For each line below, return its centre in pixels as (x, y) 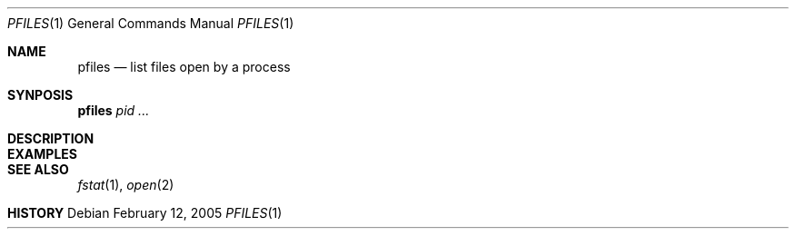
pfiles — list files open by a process (184, 67)
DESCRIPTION (51, 138)
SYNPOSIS (40, 95)
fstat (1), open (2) (126, 185)
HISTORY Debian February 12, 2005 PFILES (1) (145, 213)
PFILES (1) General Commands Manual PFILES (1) (151, 23)
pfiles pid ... (114, 110)
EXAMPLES (42, 154)
